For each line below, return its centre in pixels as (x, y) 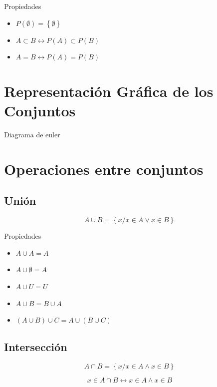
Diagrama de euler (32, 135)
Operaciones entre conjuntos (104, 169)
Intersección (36, 347)
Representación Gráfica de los (109, 91)
